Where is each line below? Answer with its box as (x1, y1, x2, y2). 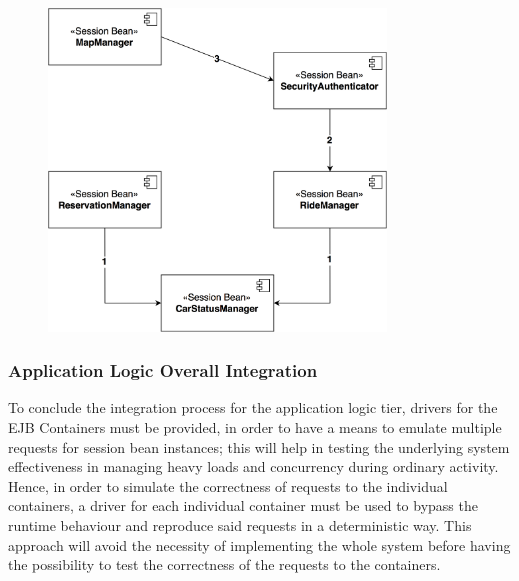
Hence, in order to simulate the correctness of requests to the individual (8, 475, 448, 496)
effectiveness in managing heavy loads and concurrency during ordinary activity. (8, 456, 499, 477)
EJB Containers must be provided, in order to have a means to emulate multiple (8, 417, 502, 437)
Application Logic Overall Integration (8, 358, 318, 383)
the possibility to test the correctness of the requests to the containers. (8, 554, 441, 575)
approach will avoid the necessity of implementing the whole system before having (8, 534, 511, 555)
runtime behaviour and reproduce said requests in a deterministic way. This (8, 514, 472, 535)
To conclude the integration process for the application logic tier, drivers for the (8, 397, 498, 418)
